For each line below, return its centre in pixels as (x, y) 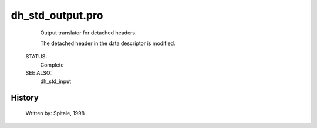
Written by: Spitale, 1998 (55, 113)
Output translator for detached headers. (89, 33)
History (25, 98)
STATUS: (36, 57)
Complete (52, 65)
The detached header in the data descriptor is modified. (108, 43)
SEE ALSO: (39, 73)
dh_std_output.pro (57, 15)
